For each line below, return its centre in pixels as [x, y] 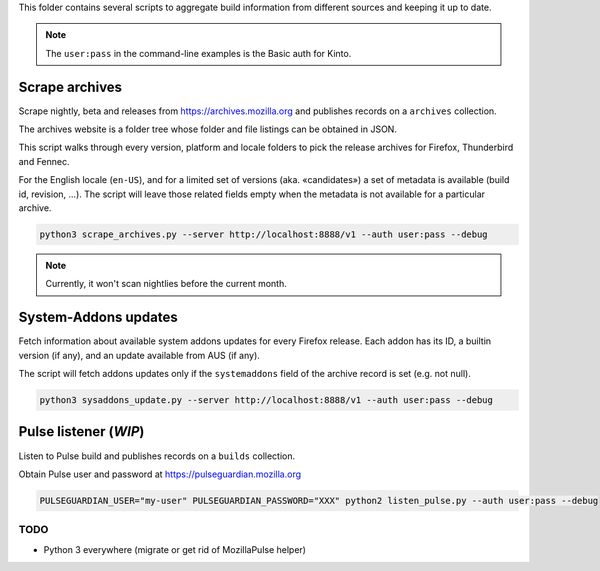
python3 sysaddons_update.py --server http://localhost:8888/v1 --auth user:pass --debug [266, 400]
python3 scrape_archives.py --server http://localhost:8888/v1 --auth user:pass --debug [264, 234]
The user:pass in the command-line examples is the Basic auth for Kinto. [198, 53]
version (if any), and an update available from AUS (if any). [139, 355]
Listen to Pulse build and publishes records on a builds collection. [156, 456]
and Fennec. [44, 161]
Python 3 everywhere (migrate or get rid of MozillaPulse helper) [175, 549]
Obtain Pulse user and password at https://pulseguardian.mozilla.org [160, 474]
